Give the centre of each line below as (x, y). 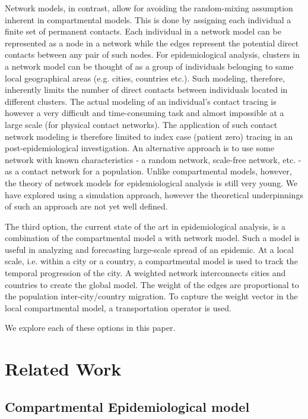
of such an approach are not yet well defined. (86, 206)
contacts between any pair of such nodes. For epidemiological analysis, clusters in (153, 54)
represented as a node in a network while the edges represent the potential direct (152, 43)
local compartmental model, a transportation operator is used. (118, 307)
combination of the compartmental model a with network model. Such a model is (153, 238)
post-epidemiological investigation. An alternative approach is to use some (139, 148)
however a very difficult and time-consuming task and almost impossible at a (145, 113)
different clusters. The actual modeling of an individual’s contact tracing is (141, 101)
